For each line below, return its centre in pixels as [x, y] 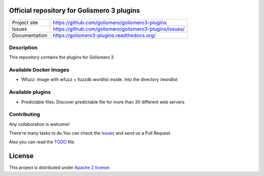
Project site [25, 22]
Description [23, 47]
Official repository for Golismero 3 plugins [75, 10]
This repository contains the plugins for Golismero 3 [61, 57]
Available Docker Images [39, 70]
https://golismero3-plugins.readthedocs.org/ [104, 35]
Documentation [30, 35]
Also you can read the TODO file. [42, 142]
